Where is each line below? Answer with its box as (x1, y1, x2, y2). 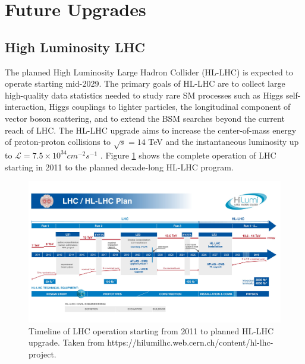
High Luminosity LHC (5, 37, 146, 56)
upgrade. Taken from (29, 336, 105, 349)
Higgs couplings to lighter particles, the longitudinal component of (49, 100, 291, 113)
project (29, 347, 54, 360)
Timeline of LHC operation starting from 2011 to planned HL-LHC (29, 324, 274, 337)
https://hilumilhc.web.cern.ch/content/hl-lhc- (107, 336, 273, 349)
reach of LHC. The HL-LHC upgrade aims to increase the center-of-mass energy (5, 124, 297, 136)
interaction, (5, 100, 46, 113)
